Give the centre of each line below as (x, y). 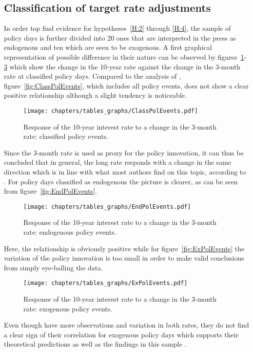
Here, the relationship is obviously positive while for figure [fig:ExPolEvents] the (124, 248)
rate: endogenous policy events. (70, 232)
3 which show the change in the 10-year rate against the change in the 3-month (122, 66)
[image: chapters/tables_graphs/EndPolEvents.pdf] (107, 207)
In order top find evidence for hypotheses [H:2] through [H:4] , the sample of (117, 28)
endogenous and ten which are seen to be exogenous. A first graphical (108, 47)
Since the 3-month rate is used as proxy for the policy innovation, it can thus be (124, 152)
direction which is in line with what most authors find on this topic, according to (125, 171)
